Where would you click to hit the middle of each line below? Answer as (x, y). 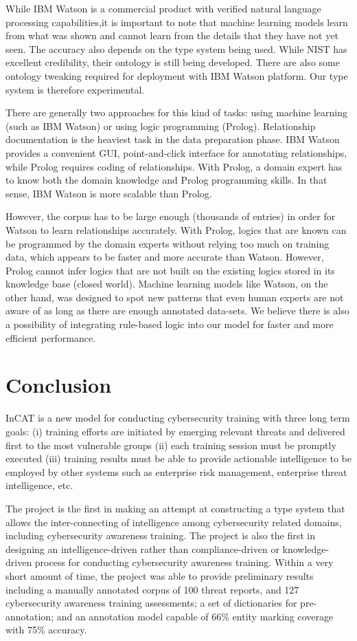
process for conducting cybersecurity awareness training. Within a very (184, 562)
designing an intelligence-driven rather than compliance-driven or (142, 548)
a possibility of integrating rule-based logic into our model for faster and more (170, 324)
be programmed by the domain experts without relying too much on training (168, 243)
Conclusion (59, 385)
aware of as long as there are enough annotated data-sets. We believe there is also (177, 311)
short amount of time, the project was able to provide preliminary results (160, 575)
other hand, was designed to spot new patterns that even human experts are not (175, 297)
